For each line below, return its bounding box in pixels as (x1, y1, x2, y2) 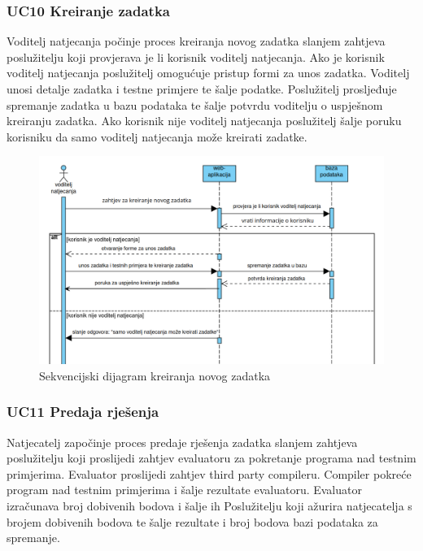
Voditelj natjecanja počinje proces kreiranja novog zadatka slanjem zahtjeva (7, 33, 386, 50)
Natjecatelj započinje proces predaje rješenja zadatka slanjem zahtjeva (7, 433, 358, 450)
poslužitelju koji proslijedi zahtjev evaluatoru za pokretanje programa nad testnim (7, 449, 416, 466)
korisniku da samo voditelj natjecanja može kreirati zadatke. (7, 128, 307, 145)
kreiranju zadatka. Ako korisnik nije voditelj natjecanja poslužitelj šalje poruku (7, 112, 402, 129)
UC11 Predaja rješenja (7, 401, 159, 422)
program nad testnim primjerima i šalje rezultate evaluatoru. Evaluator (7, 481, 362, 498)
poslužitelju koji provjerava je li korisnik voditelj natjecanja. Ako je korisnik (7, 48, 385, 65)
